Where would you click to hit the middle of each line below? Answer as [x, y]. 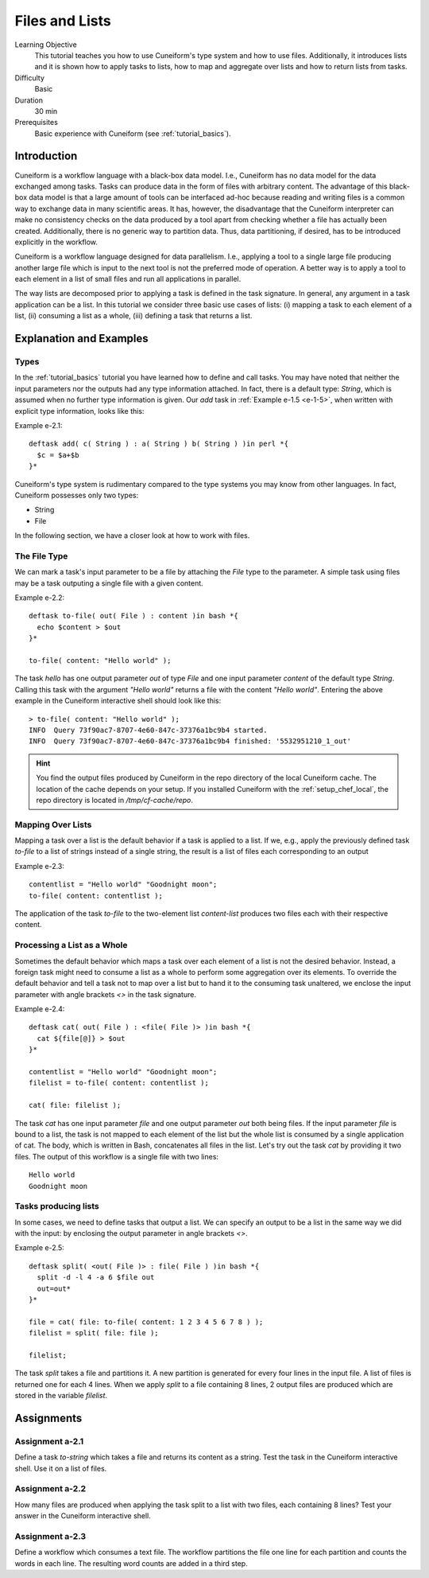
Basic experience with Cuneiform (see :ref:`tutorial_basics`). [133, 133]
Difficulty [30, 78]
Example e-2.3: [40, 866]
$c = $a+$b [58, 455]
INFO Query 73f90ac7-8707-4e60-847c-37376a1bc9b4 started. [148, 730]
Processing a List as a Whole [71, 945]
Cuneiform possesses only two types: [77, 495]
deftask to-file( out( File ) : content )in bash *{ [133, 616]
